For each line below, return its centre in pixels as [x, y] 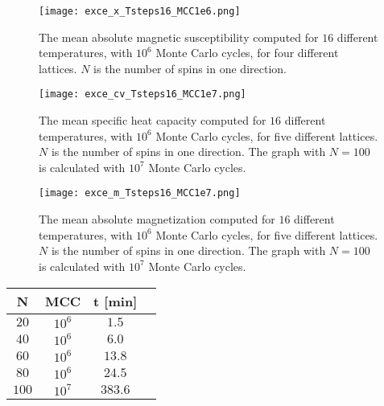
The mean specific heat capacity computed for [153, 120]
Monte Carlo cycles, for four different [247, 53]
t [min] [116, 301]
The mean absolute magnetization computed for [157, 219]
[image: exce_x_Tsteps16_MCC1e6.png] [140, 11]
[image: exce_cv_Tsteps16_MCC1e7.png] [142, 94]
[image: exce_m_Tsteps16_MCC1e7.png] [140, 193]
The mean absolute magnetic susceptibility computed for [179, 37]
